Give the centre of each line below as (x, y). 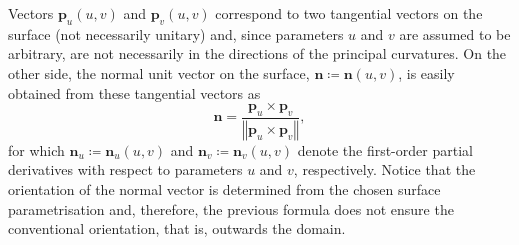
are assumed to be (455, 33)
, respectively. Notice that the (384, 169)
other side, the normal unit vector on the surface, (159, 72)
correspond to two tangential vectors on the (349, 13)
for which (36, 149)
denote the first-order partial (385, 149)
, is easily (426, 72)
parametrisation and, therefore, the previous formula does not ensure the (231, 208)
